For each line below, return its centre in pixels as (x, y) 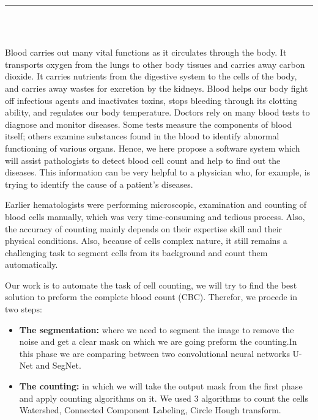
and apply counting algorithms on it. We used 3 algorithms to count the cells (164, 398)
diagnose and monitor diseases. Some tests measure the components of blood (149, 124)
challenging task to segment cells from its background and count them (136, 252)
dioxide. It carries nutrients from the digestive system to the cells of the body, (151, 76)
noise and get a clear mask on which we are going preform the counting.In (158, 341)
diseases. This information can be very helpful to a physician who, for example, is (158, 172)
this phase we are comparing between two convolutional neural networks (154, 353)
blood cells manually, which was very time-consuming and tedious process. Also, (155, 216)
